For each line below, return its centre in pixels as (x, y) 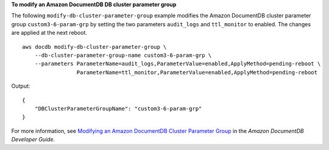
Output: (21, 86)
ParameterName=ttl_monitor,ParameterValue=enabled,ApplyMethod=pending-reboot (197, 72)
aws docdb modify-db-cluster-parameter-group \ (94, 47)
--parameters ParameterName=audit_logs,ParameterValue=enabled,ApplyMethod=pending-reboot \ (178, 64)
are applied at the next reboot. (49, 33)
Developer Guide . (33, 140)
